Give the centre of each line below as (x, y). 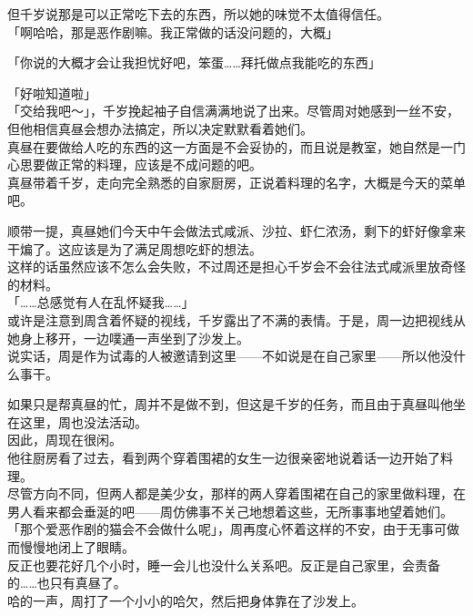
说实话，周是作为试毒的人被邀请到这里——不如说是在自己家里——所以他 (224, 356)
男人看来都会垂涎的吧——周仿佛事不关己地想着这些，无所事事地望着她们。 (230, 511)
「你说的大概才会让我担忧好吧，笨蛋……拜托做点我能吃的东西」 (194, 62)
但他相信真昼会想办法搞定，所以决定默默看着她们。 (160, 128)
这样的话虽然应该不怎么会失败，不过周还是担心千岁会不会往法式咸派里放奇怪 (236, 267)
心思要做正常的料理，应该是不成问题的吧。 (135, 164)
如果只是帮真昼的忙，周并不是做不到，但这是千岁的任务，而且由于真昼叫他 (230, 404)
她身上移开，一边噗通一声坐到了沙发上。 (128, 338)
